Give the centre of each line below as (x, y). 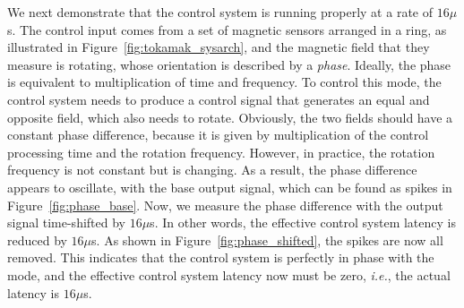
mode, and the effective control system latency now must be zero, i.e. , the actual (229, 274)
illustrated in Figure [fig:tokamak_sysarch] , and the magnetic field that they (219, 47)
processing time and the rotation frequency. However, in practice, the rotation (221, 152)
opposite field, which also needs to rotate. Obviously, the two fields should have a (230, 117)
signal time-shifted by (66, 222)
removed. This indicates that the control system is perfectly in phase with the (221, 257)
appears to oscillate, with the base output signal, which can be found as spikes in (230, 187)
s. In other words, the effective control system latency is (303, 222)
